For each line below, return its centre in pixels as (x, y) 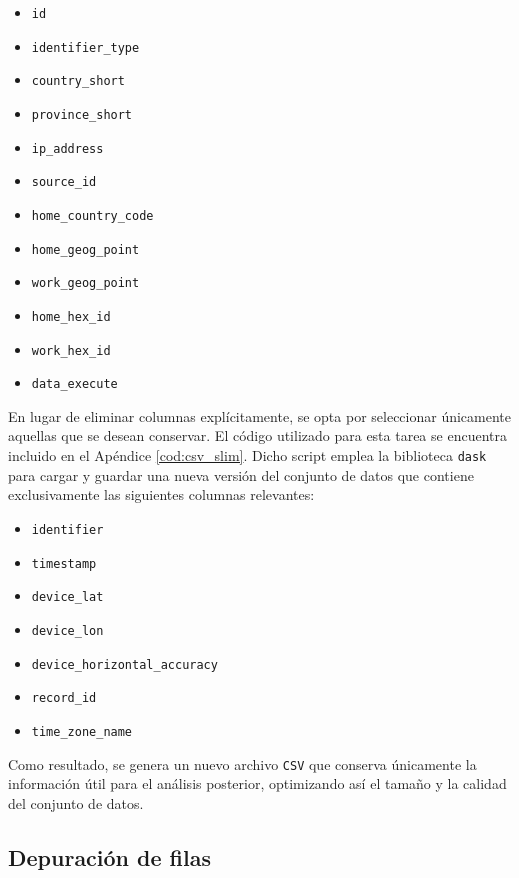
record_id (64, 698)
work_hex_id (71, 350)
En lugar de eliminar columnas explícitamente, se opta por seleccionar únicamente (260, 415)
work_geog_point (85, 283)
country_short (78, 81)
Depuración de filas (110, 856)
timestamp (64, 563)
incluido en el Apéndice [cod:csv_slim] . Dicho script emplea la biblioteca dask (247, 455)
